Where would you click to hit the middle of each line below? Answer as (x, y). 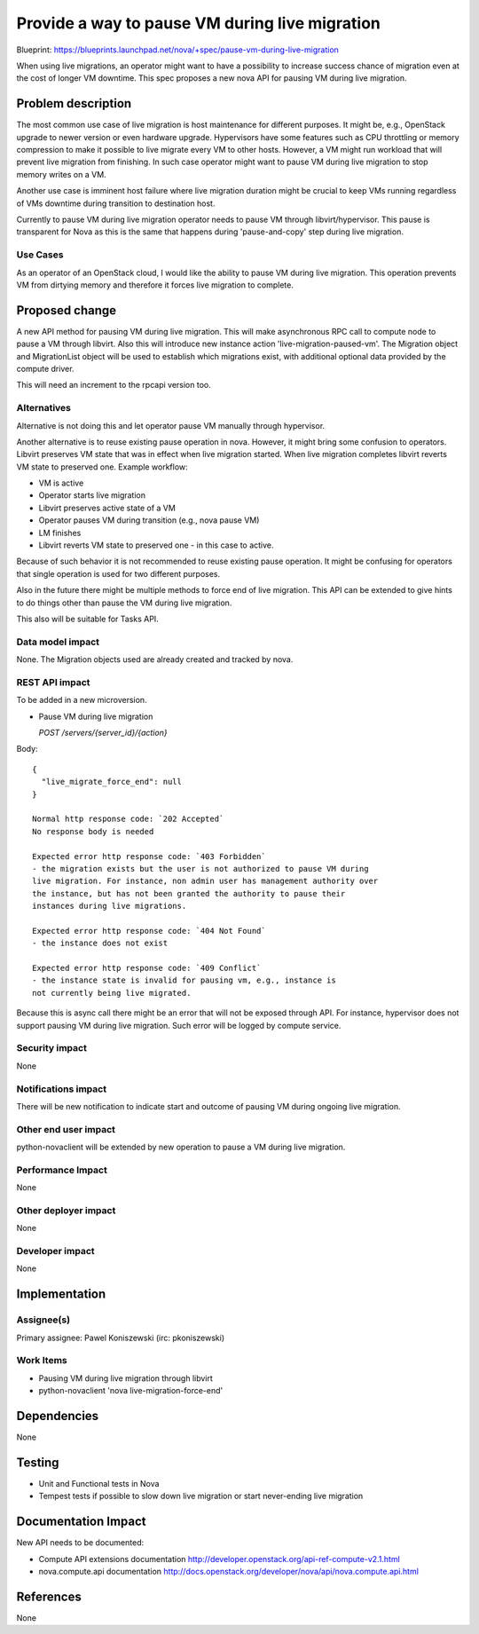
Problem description (74, 103)
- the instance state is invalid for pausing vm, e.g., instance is (184, 980)
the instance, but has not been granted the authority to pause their (189, 893)
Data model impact (58, 642)
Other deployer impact (66, 1210)
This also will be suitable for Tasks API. (87, 619)
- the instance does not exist (100, 943)
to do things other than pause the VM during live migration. (124, 603)
